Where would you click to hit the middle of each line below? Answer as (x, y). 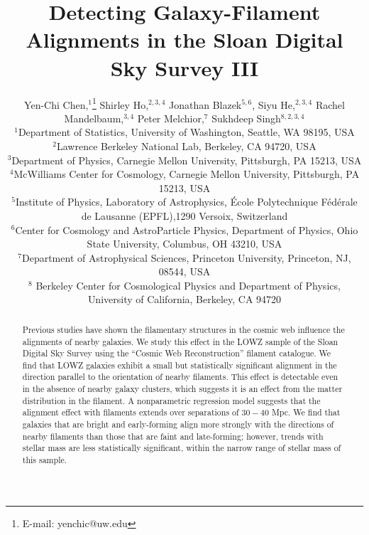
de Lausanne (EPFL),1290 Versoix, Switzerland (184, 215)
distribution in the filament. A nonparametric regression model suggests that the (171, 400)
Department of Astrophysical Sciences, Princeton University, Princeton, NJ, (186, 257)
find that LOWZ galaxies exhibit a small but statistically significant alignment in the (180, 365)
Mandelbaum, (94, 118)
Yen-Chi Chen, (56, 104)
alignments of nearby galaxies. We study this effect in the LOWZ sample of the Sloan (180, 341)
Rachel (330, 104)
